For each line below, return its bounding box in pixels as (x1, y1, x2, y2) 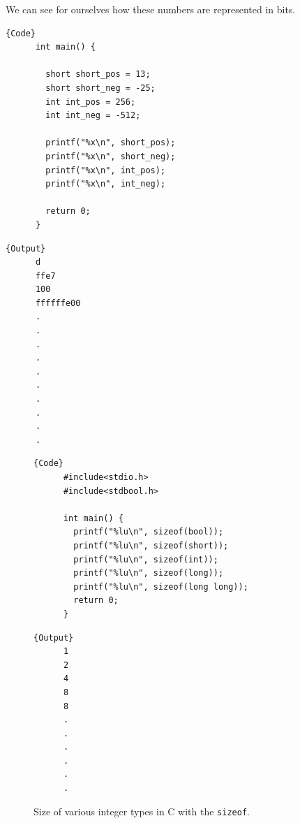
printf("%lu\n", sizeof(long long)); (73, 581, 248, 592)
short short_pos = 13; (45, 69, 151, 80)
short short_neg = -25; (45, 82, 156, 93)
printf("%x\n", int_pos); (45, 165, 166, 175)
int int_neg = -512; (45, 110, 141, 121)
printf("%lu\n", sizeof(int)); (73, 554, 218, 565)
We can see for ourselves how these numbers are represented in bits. (6, 2, 296, 16)
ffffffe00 (35, 298, 81, 308)
